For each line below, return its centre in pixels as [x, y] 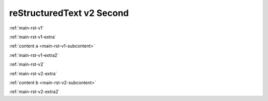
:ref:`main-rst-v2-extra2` [34, 92]
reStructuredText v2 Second [69, 13]
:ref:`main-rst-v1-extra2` [34, 55]
